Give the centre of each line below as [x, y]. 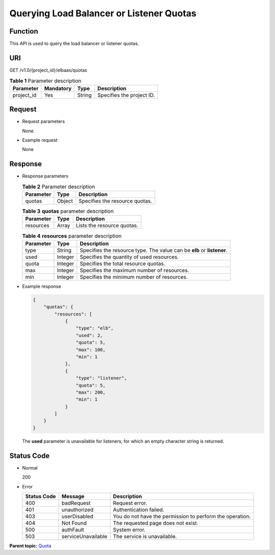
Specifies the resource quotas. [115, 201]
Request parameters [44, 122]
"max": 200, [91, 392]
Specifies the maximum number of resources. [134, 270]
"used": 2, [89, 335]
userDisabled [77, 516]
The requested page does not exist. [156, 523]
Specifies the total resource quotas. [122, 264]
